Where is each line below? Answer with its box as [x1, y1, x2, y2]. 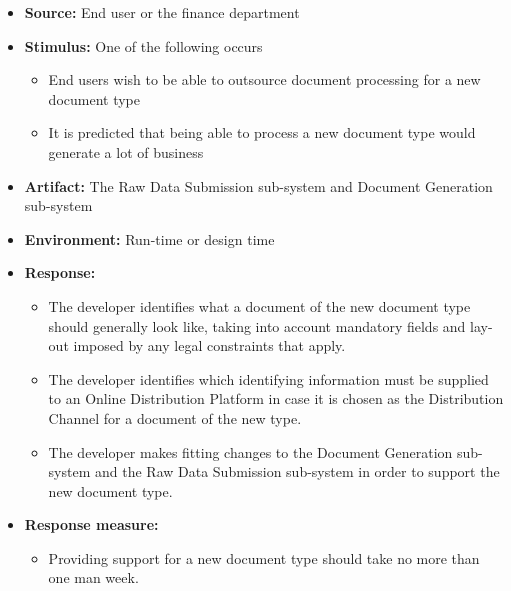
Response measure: [24, 514, 159, 535]
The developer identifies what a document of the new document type [48, 295, 471, 316]
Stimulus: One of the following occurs [24, 35, 263, 56]
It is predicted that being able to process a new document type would [48, 122, 476, 143]
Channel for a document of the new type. [48, 407, 302, 428]
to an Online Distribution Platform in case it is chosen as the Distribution [48, 388, 504, 409]
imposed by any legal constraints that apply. [73, 335, 346, 356]
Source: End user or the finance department [24, 2, 300, 22]
